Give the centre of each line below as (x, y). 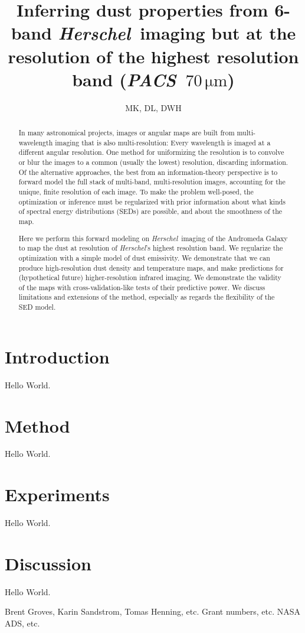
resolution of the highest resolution (153, 56)
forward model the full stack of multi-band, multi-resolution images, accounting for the (152, 182)
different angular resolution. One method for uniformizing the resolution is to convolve (151, 152)
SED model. (37, 307)
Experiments (57, 494)
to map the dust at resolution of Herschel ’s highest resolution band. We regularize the (151, 248)
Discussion (48, 563)
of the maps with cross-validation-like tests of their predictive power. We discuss (142, 287)
